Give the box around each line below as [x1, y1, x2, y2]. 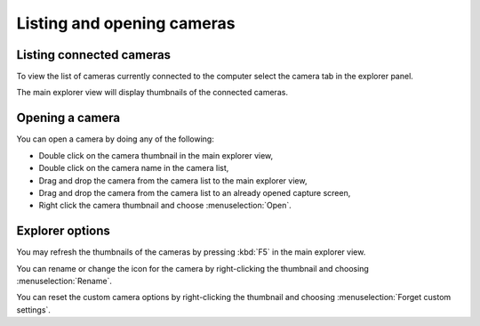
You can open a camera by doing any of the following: [16, 134, 215, 144]
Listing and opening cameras [16, 13, 236, 33]
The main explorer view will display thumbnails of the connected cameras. [16, 87, 289, 98]
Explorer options [16, 224, 111, 239]
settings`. [16, 304, 51, 315]
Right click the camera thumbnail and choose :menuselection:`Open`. [38, 200, 292, 211]
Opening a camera [16, 110, 121, 126]
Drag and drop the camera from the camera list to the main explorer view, [38, 175, 308, 186]
